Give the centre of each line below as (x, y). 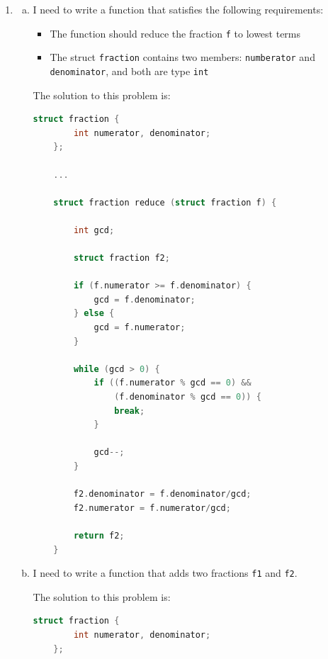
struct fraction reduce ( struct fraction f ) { (165, 202)
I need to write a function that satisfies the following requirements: (178, 9)
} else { (94, 314)
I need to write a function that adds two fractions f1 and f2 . (165, 573)
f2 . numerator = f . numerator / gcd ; (152, 508)
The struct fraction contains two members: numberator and (182, 57)
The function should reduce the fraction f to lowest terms (175, 33)
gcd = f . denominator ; (145, 299)
